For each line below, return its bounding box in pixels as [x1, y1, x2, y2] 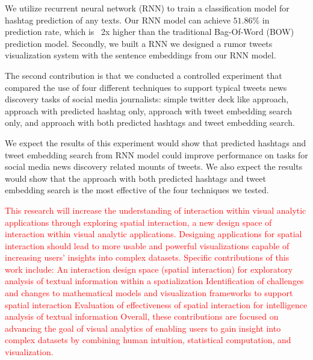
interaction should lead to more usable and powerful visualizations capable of [5, 239, 290, 252]
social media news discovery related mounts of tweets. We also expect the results [5, 160, 303, 173]
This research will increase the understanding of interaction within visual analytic [5, 203, 306, 216]
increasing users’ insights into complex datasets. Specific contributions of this [5, 251, 290, 264]
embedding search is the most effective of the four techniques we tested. [5, 184, 269, 196]
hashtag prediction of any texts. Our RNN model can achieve [5, 13, 231, 26]
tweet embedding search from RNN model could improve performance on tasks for [5, 148, 308, 161]
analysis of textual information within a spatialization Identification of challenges [5, 275, 304, 287]
